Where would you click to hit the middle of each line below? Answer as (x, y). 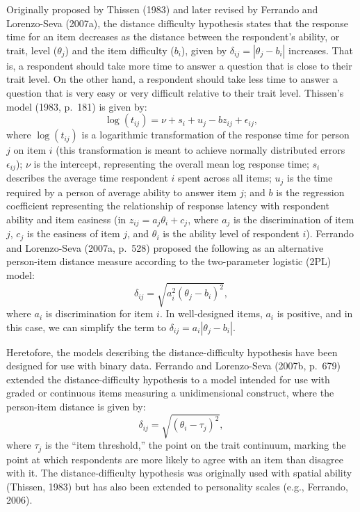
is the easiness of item (73, 233)
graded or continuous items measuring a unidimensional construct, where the (170, 393)
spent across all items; (225, 178)
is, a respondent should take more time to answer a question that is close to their (179, 65)
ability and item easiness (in (66, 219)
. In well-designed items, (211, 313)
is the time (310, 178)
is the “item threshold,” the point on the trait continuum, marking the (196, 445)
